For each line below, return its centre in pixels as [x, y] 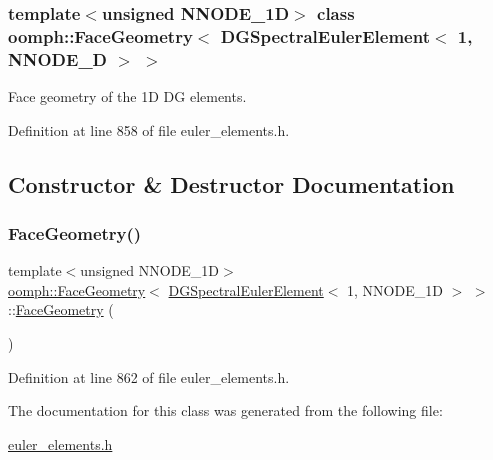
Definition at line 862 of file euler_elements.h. [149, 376]
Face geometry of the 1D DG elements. [127, 96]
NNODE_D [58, 58]
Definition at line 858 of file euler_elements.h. [149, 129]
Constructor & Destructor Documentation [231, 183]
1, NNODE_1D [395, 289]
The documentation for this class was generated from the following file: [225, 410]
